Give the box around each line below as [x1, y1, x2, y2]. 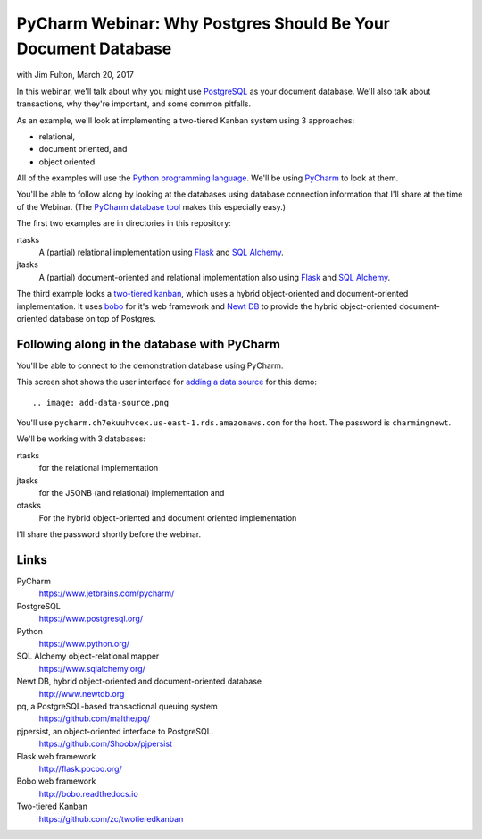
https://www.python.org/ [38, 639, 129, 650]
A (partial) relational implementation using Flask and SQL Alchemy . [38, 247, 285, 258]
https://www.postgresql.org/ [38, 613, 143, 625]
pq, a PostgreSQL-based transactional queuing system [16, 701, 218, 711]
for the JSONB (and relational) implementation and [38, 488, 225, 499]
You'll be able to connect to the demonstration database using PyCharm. [16, 360, 284, 371]
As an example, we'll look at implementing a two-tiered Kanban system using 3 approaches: [16, 114, 355, 125]
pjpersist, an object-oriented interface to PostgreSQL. [16, 726, 214, 736]
